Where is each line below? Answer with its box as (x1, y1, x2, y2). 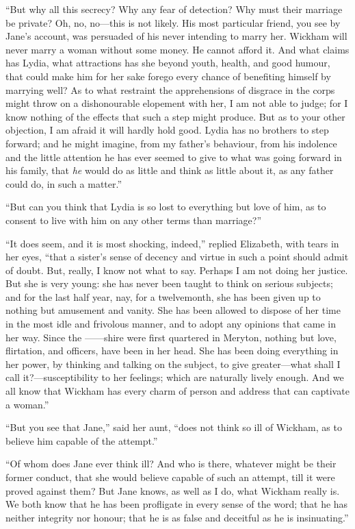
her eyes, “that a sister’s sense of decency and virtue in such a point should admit (5, 249, 349, 264)
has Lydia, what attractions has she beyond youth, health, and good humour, (5, 56, 330, 70)
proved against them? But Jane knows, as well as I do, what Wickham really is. (5, 483, 340, 497)
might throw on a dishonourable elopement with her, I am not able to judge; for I (5, 96, 348, 110)
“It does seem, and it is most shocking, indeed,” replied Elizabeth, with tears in (5, 236, 339, 250)
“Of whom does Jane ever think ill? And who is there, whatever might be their (5, 456, 337, 471)
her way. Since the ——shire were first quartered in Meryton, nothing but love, (5, 330, 337, 344)
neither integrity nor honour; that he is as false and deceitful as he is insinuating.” (5, 510, 349, 524)
